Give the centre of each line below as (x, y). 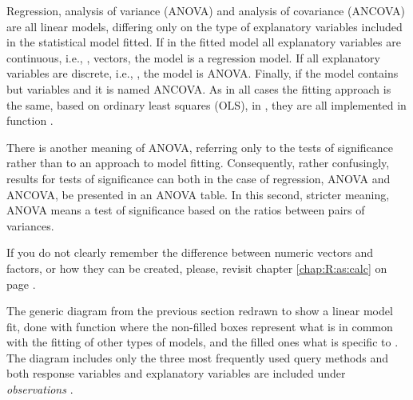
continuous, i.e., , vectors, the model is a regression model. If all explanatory (193, 57)
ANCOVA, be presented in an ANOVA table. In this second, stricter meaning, (198, 194)
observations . (40, 389)
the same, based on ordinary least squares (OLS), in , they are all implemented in (206, 104)
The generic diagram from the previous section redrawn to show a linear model (200, 311)
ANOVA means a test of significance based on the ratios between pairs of (186, 210)
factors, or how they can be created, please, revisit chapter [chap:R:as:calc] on (197, 268)
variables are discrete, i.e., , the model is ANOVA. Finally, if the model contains (203, 73)
